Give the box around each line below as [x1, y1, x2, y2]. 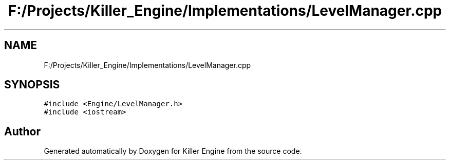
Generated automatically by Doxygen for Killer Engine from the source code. [44, 147, 302, 156]
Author [4, 125, 41, 138]
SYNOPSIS [4, 78, 60, 91]
